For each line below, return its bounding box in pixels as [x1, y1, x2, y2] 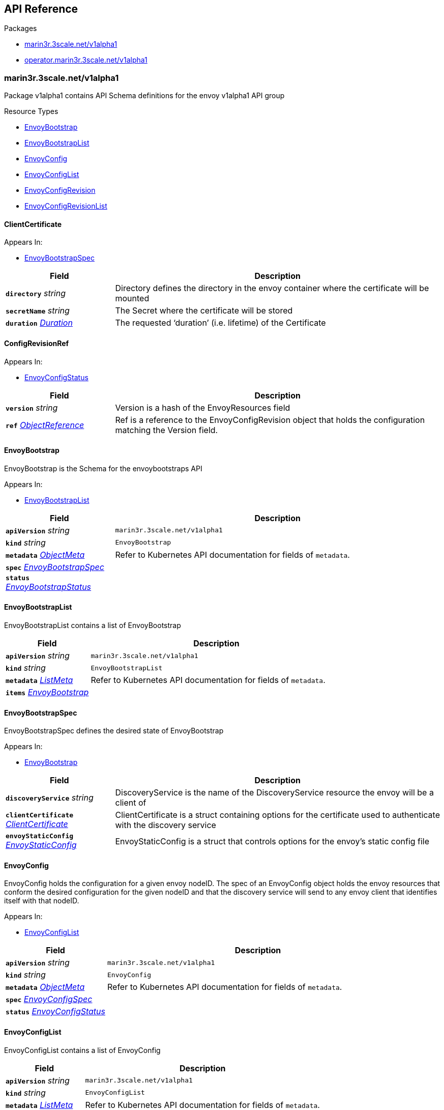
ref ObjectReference [6, 419, 84, 430]
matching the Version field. [115, 424, 218, 435]
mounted [115, 293, 150, 304]
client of [115, 798, 146, 808]
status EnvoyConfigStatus [6, 1006, 106, 1017]
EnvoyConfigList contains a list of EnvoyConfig [4, 1045, 161, 1055]
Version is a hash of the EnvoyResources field [115, 402, 290, 413]
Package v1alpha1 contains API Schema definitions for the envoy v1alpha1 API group [4, 91, 285, 100]
